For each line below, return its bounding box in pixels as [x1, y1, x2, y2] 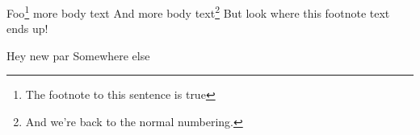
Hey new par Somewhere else [6, 47, 150, 63]
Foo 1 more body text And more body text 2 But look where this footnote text [6, 2, 390, 21]
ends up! [6, 20, 48, 37]
